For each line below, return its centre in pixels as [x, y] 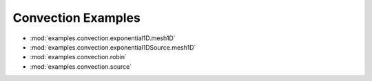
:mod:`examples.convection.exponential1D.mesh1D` [103, 38]
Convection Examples [76, 18]
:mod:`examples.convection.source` [81, 66]
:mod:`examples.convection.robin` [79, 57]
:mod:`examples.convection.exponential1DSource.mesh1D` [113, 47]
